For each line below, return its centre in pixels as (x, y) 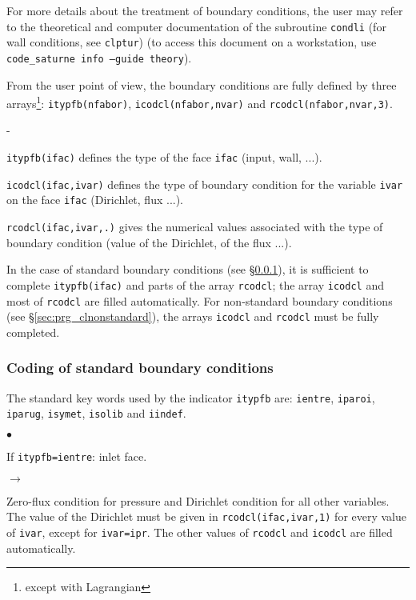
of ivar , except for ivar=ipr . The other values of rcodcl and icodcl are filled (200, 532)
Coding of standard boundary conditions (140, 368)
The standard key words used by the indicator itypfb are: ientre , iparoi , (191, 397)
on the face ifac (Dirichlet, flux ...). (95, 200)
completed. (33, 332)
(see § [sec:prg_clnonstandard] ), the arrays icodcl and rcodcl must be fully (193, 316)
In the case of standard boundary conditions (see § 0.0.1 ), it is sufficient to (188, 269)
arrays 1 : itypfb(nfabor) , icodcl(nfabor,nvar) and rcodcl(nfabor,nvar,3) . (200, 102)
